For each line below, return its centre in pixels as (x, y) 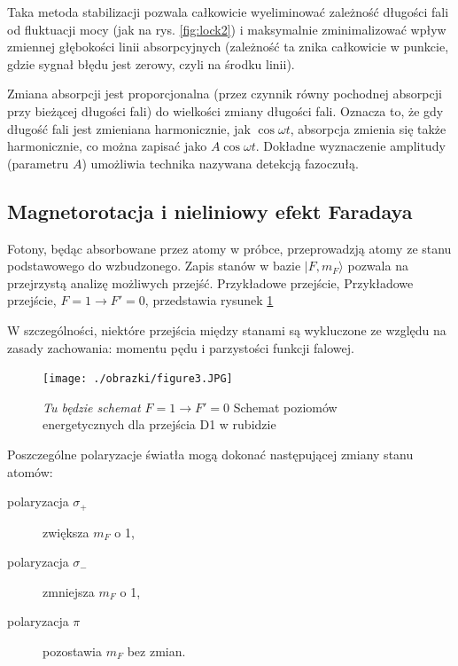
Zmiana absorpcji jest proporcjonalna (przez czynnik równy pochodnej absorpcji (225, 94)
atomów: (30, 471)
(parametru (38, 163)
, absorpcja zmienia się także (368, 128)
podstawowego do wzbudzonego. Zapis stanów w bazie (154, 266)
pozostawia (72, 650)
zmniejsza (69, 591)
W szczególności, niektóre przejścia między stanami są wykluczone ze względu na (227, 329)
